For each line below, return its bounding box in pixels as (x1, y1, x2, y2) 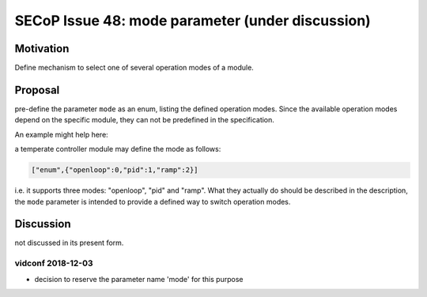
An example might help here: (14, 130, 108, 139)
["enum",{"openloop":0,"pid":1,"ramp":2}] (31, 166, 198, 175)
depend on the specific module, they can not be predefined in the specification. (14, 115, 274, 125)
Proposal (14, 83, 60, 96)
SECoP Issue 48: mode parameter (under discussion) (14, 12, 371, 29)
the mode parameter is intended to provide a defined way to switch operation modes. (14, 197, 291, 206)
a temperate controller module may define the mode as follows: (14, 145, 221, 154)
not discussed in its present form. (14, 238, 124, 248)
